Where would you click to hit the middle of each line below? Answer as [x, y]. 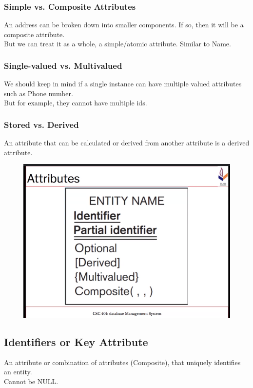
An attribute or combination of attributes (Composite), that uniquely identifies [122, 362]
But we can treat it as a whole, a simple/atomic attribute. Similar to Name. [117, 44]
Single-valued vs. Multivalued [63, 65]
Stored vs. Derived [41, 124]
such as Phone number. [39, 93]
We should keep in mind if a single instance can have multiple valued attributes [123, 84]
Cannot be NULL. [31, 381]
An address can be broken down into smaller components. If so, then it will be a [124, 25]
